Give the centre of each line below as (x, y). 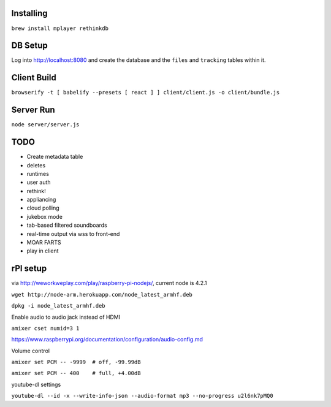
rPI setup (29, 269)
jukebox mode (44, 216)
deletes (36, 165)
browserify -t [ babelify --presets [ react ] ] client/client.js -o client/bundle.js (146, 93)
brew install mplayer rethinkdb (60, 28)
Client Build (34, 78)
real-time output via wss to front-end (73, 234)
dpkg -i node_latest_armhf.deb (58, 306)
